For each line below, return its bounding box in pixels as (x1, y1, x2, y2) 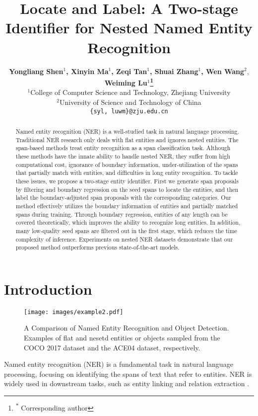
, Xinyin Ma (66, 66, 109, 76)
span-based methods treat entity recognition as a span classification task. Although (15, 144, 231, 152)
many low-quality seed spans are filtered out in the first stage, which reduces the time (15, 226, 237, 235)
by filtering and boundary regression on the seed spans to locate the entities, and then (15, 185, 239, 193)
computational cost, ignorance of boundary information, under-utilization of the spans (15, 160, 238, 168)
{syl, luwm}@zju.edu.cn (90, 107, 168, 115)
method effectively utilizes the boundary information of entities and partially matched (15, 201, 238, 210)
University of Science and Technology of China (60, 96, 201, 107)
